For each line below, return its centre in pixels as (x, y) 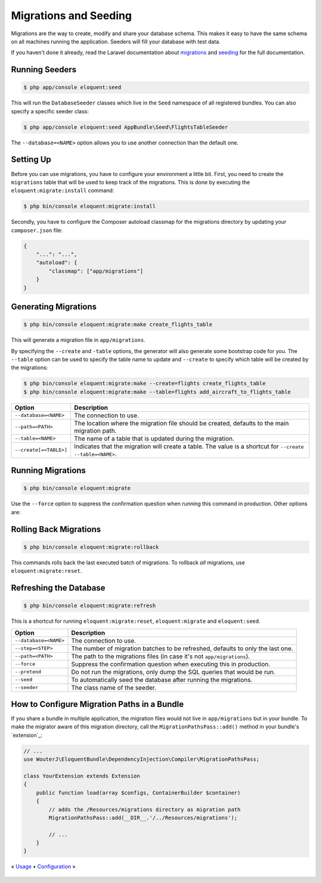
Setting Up (31, 160)
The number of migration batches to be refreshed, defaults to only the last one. (182, 649)
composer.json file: (37, 230)
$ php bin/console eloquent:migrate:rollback (91, 547)
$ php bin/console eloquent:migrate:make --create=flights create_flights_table (145, 384)
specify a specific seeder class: (50, 111)
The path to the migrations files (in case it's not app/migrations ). (161, 656)
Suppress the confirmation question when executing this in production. (171, 664)
